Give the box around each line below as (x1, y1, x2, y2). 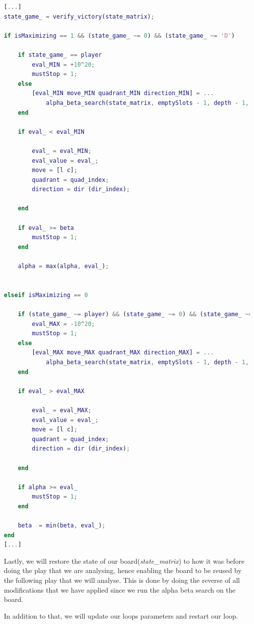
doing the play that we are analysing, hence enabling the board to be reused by (4, 565, 242, 575)
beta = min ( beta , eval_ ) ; (18, 522, 106, 529)
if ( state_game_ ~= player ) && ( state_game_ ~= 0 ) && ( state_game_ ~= (18, 311, 253, 318)
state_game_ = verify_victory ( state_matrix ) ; (4, 13, 154, 20)
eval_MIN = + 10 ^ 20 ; (32, 61, 95, 68)
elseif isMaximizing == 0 (4, 291, 88, 299)
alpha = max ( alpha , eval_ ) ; (18, 263, 109, 270)
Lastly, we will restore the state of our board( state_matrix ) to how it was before (4, 555, 245, 566)
